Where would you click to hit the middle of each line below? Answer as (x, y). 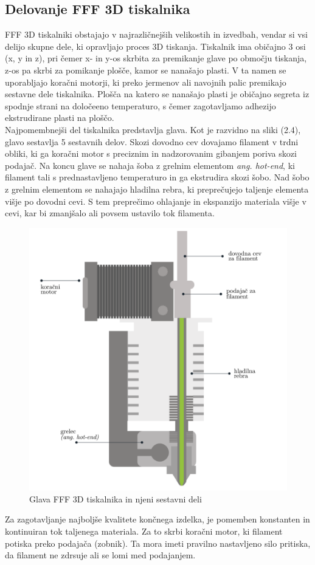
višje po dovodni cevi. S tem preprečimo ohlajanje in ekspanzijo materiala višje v (156, 201)
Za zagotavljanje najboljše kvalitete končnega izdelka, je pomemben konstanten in (157, 519)
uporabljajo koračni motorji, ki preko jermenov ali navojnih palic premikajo (146, 82)
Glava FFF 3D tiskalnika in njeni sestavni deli (116, 498)
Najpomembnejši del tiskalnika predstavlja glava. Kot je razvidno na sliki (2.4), (153, 129)
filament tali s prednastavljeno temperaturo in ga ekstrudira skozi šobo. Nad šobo (157, 177)
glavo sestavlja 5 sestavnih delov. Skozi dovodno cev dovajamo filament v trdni (152, 141)
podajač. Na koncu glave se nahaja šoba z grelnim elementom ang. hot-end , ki (150, 165)
